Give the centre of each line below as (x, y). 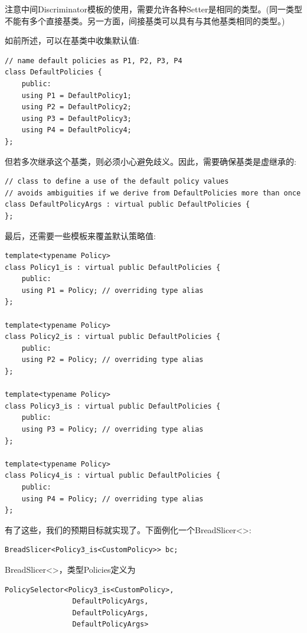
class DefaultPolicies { (53, 72)
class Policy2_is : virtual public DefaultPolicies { (113, 337)
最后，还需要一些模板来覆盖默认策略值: (80, 235)
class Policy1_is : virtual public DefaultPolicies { (113, 267)
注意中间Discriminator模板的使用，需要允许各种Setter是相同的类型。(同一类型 (154, 9)
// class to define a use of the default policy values (117, 182)
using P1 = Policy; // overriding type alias (112, 290)
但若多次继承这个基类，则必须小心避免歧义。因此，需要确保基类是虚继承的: (151, 161)
